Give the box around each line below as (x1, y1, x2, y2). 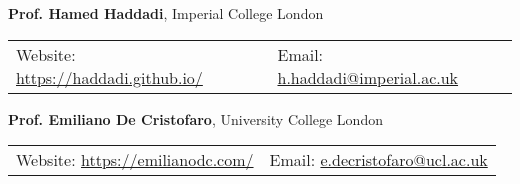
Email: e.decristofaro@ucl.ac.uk (269, 148, 488, 172)
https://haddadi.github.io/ (16, 65, 203, 89)
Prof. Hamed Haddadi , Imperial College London (8, 3, 324, 23)
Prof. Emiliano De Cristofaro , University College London (8, 108, 383, 129)
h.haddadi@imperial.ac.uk (277, 65, 459, 89)
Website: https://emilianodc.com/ (16, 148, 254, 172)
